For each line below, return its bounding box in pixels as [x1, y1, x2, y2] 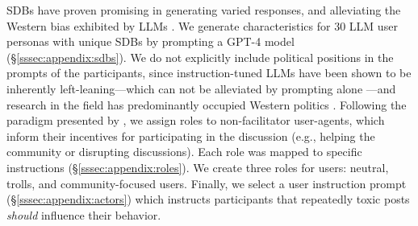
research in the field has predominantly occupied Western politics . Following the [6, 96, 407, 113]
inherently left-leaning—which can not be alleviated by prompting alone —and [6, 80, 396, 97]
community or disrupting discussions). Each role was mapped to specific [6, 143, 362, 160]
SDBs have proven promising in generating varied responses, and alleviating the [6, 2, 401, 18]
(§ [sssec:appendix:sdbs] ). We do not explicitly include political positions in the [6, 48, 394, 65]
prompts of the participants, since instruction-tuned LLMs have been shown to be [6, 64, 412, 81]
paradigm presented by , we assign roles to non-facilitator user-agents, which [6, 112, 385, 129]
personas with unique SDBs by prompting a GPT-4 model [6, 33, 295, 50]
